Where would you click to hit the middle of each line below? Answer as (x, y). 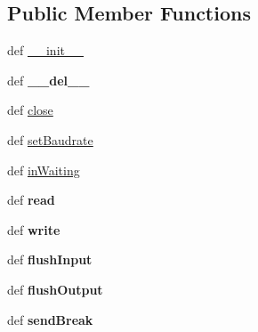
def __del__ (48, 80)
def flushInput (50, 259)
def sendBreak (50, 319)
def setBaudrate (50, 139)
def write (34, 229)
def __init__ (45, 50)
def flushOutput (55, 289)
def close (30, 110)
